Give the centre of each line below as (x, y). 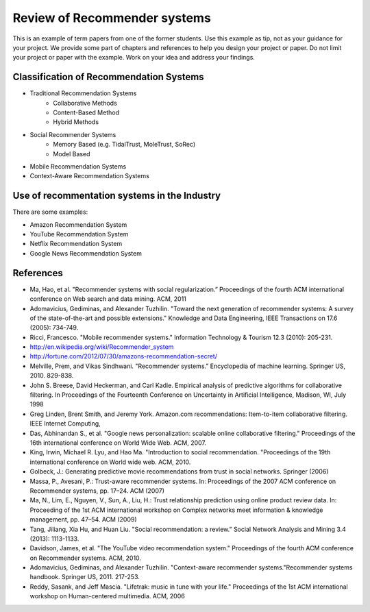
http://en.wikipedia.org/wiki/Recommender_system (102, 347)
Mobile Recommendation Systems (78, 166)
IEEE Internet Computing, (65, 424)
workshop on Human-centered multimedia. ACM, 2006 (107, 596)
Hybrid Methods (76, 122)
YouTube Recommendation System (79, 234)
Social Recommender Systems (73, 134)
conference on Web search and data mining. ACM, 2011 (108, 299)
